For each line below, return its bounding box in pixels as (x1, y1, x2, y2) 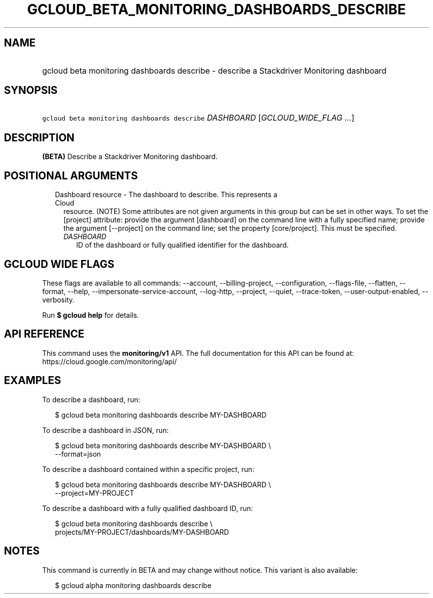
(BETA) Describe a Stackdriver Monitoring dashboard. (42, 152, 218, 161)
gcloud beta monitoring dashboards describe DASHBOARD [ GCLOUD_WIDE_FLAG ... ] (42, 113, 354, 123)
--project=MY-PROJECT (55, 488, 134, 497)
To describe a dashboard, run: (42, 395, 140, 404)
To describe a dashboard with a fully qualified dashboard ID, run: (42, 504, 253, 513)
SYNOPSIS (4, 84, 58, 97)
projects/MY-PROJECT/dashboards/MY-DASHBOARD (55, 527, 229, 536)
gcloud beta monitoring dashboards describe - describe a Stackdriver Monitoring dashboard (42, 65, 387, 76)
